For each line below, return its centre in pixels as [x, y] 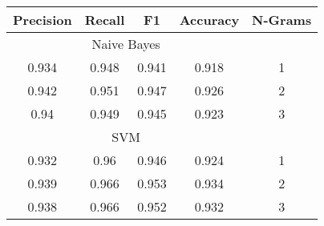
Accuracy [209, 20]
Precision [43, 20]
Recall [105, 20]
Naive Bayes [126, 44]
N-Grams [282, 20]
